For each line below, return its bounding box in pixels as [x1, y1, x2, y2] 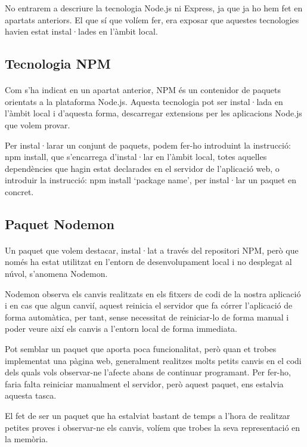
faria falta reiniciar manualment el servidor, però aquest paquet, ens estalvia [5, 377, 284, 390]
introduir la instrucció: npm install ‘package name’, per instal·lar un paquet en [5, 174, 296, 186]
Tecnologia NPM [5, 54, 111, 73]
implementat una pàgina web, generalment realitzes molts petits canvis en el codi [5, 354, 302, 366]
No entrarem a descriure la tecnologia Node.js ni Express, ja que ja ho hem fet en [5, 2, 303, 14]
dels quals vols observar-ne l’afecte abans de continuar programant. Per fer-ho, [5, 366, 291, 378]
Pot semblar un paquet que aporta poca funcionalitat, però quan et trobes [5, 343, 277, 355]
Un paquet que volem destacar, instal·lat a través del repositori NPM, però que [5, 243, 299, 256]
